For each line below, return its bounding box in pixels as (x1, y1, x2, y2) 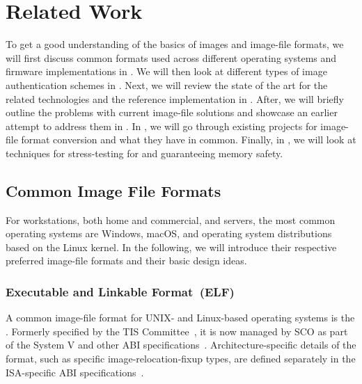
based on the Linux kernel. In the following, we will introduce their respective (6, 239, 337, 254)
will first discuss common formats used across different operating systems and (6, 50, 337, 65)
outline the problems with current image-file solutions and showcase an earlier (6, 105, 338, 120)
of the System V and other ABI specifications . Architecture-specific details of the (6, 337, 356, 352)
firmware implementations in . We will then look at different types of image (6, 64, 327, 79)
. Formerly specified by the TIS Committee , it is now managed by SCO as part (6, 323, 348, 338)
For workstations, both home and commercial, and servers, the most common (6, 212, 336, 227)
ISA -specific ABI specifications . (6, 365, 144, 379)
